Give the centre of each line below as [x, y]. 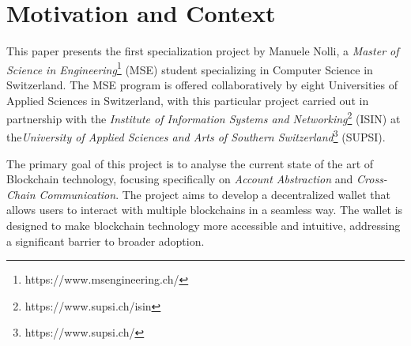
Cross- [372, 179]
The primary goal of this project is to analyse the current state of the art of [190, 163]
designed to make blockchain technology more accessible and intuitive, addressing [204, 226]
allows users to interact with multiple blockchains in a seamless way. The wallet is [205, 210]
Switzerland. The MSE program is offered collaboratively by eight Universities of [202, 84]
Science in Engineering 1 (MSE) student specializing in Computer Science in [190, 68]
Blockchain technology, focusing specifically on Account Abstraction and [180, 179]
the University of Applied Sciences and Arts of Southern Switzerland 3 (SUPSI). [196, 136]
